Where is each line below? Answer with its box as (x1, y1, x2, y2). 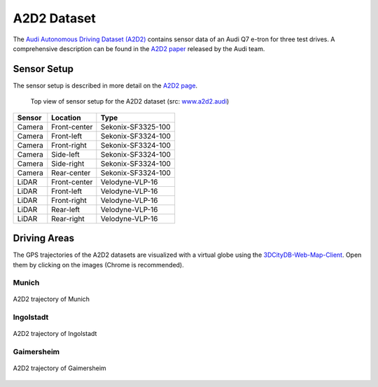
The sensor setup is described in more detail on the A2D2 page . (13, 81, 198, 90)
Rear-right (51, 213, 85, 223)
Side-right (51, 158, 85, 168)
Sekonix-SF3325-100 (100, 122, 171, 132)
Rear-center (51, 168, 91, 178)
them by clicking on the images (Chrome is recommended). (13, 260, 185, 269)
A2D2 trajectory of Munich (13, 295, 90, 304)
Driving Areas (13, 232, 75, 244)
